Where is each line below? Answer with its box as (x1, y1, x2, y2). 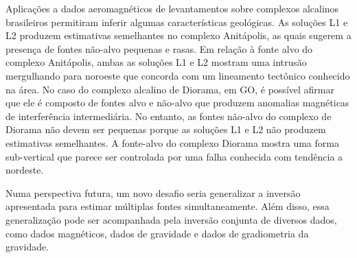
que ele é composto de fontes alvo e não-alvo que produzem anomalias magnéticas (5, 95, 349, 110)
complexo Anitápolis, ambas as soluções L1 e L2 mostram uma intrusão (5, 55, 307, 69)
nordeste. (5, 163, 44, 177)
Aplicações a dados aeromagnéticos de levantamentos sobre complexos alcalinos (5, 1, 339, 15)
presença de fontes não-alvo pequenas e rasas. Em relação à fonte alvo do (5, 41, 313, 56)
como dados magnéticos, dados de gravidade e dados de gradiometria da (5, 226, 309, 240)
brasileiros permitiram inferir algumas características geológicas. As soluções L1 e (5, 14, 348, 29)
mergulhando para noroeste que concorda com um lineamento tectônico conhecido (5, 68, 350, 82)
